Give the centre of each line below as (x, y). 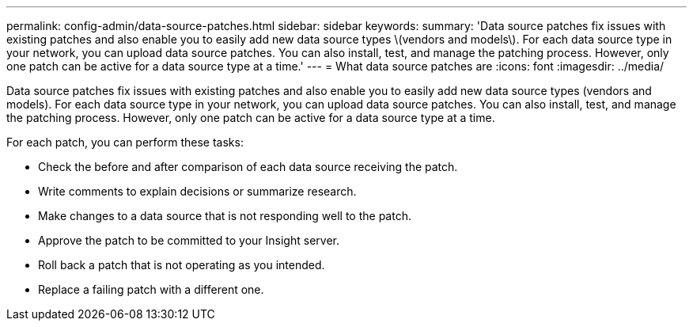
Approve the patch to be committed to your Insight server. (189, 240)
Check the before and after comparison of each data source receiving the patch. (248, 167)
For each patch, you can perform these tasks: (125, 142)
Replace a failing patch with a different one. (151, 289)
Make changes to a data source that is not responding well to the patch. (225, 216)
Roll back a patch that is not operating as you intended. (182, 265)
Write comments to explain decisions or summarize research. (197, 191)
